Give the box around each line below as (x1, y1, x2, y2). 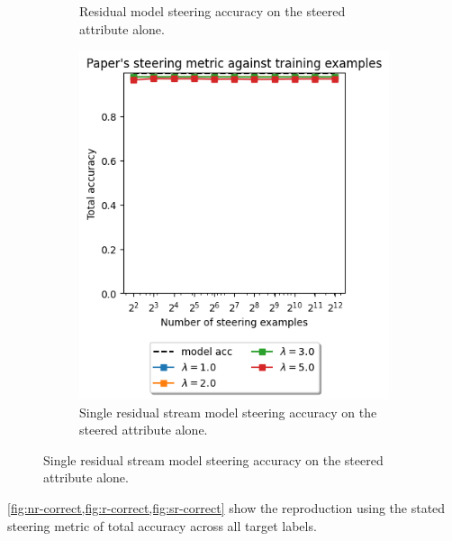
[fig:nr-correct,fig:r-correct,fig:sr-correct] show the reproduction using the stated (7, 498, 446, 517)
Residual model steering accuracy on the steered (79, 2, 346, 20)
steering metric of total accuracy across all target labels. (7, 516, 317, 535)
